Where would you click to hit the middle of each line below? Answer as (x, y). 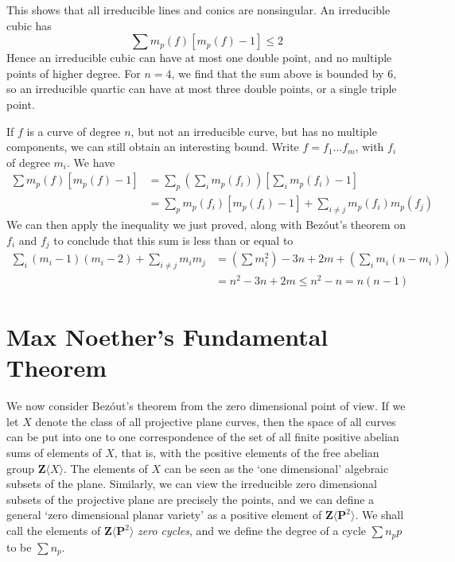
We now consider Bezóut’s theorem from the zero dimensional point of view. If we (206, 406)
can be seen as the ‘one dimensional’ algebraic (276, 468)
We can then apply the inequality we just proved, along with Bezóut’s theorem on (206, 224)
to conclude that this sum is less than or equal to (173, 240)
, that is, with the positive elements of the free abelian (247, 453)
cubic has (29, 25)
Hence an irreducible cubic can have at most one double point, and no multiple (199, 58)
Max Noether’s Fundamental (167, 337)
